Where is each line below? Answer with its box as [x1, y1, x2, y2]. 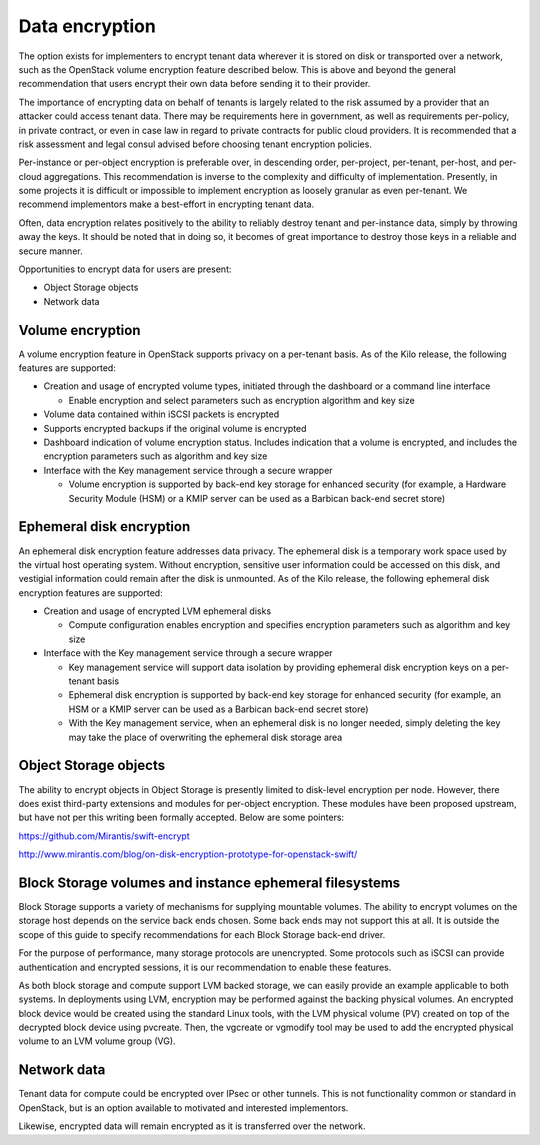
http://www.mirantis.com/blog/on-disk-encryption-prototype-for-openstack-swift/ [18, 848, 358, 860]
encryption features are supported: [18, 586, 164, 599]
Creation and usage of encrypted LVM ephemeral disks [43, 605, 272, 617]
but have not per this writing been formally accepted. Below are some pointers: [18, 811, 345, 824]
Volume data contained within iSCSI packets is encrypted [43, 408, 280, 420]
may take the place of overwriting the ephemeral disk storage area [68, 731, 343, 743]
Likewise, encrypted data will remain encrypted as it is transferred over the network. [18, 1120, 366, 1132]
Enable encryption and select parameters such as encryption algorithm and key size [68, 394, 415, 406]
